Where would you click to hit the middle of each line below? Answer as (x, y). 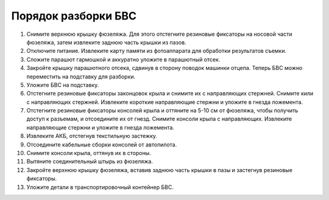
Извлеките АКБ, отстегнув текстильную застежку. (92, 136)
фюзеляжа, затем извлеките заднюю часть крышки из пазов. (106, 42)
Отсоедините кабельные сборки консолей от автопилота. (102, 144)
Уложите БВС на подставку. (63, 84)
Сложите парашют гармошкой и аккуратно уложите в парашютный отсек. (123, 59)
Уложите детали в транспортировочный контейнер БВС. (100, 187)
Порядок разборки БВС (74, 16)
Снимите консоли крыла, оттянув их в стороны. (89, 153)
